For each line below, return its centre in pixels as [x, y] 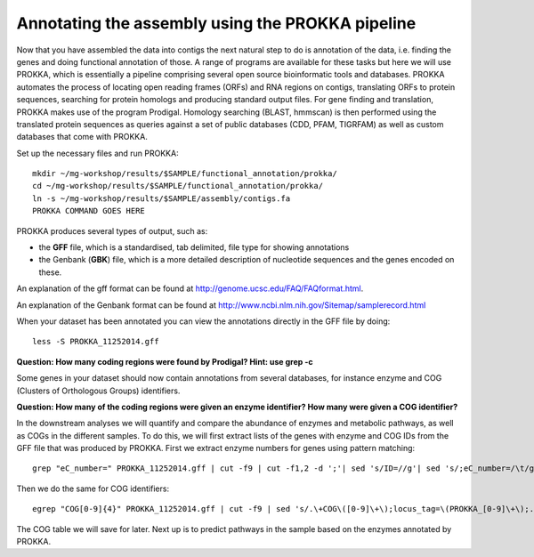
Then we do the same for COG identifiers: [93, 488]
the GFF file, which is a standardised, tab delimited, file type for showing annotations [194, 247]
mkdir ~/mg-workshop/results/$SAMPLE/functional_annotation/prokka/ [185, 174]
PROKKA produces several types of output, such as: [112, 230]
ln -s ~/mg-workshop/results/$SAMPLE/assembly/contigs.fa [162, 198]
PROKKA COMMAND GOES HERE [89, 211]
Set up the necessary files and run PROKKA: [97, 153]
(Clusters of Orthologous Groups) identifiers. [98, 391]
